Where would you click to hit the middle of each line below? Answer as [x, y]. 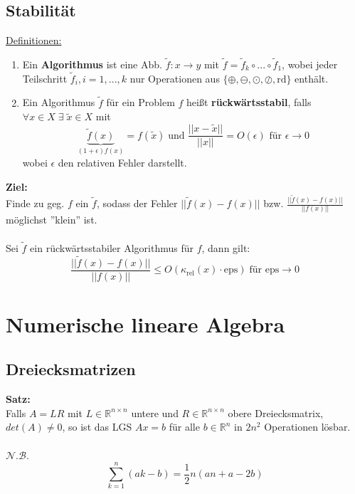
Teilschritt [45, 78]
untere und [155, 412]
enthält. [312, 78]
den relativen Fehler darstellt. [122, 162]
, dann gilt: [226, 247]
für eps [264, 270]
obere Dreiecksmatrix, [276, 412]
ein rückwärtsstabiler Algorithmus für [112, 247]
